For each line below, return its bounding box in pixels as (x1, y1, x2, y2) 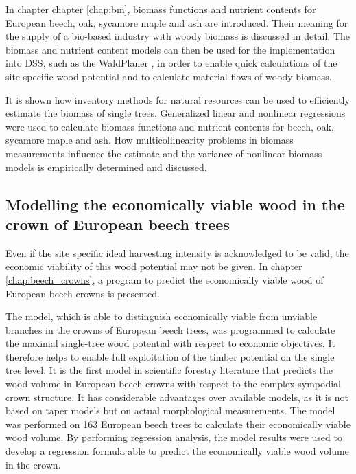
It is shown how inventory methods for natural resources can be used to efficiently (5, 92, 350, 106)
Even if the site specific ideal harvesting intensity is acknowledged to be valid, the (5, 245, 349, 260)
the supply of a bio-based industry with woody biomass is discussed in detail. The (5, 29, 351, 43)
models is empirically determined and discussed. (5, 159, 207, 174)
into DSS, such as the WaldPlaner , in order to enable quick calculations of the (5, 56, 337, 70)
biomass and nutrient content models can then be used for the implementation (5, 42, 335, 56)
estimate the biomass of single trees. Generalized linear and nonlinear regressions (5, 106, 346, 120)
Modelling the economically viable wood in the (5, 193, 345, 214)
